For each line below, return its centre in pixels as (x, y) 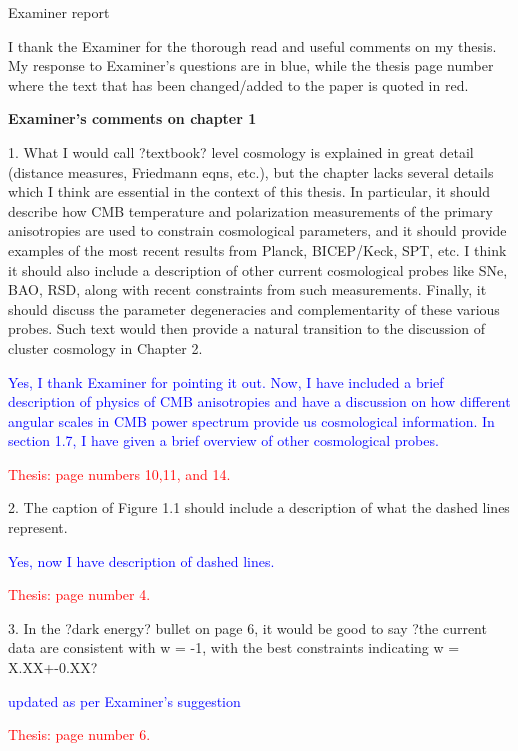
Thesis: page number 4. (79, 594)
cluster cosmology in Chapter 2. (105, 347)
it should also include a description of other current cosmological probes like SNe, (258, 269)
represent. (38, 527)
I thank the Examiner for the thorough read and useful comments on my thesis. (252, 45)
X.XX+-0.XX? (53, 667)
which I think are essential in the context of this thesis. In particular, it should (249, 191)
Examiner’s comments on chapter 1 (132, 118)
